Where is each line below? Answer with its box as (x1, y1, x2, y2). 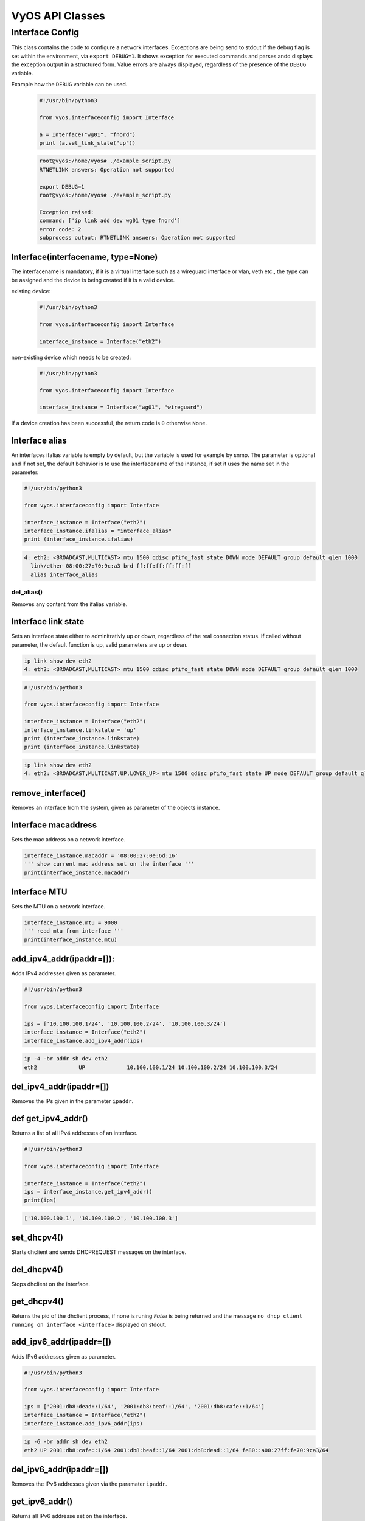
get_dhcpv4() (11, 1297, 64, 1307)
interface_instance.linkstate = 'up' (24, 726, 137, 733)
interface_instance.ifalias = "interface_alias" (24, 527, 172, 534)
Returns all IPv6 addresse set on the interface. (11, 1512, 128, 1520)
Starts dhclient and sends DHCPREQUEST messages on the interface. (11, 1248, 187, 1256)
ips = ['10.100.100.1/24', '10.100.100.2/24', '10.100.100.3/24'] (24, 1020, 226, 1027)
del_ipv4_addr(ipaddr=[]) (11, 1082, 109, 1092)
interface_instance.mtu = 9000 (24, 919, 118, 926)
